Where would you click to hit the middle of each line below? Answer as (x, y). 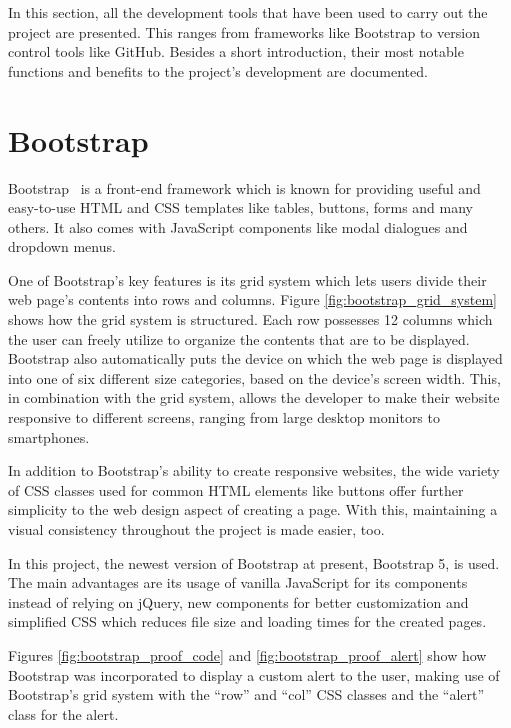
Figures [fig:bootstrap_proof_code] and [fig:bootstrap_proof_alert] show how (247, 654)
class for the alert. (63, 713)
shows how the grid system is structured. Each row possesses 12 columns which (250, 319)
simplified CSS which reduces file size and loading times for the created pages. (247, 621)
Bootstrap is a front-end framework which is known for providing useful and (244, 187)
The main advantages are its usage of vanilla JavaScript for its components (238, 582)
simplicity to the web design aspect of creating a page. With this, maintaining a (253, 509)
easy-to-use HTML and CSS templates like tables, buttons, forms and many (241, 207)
